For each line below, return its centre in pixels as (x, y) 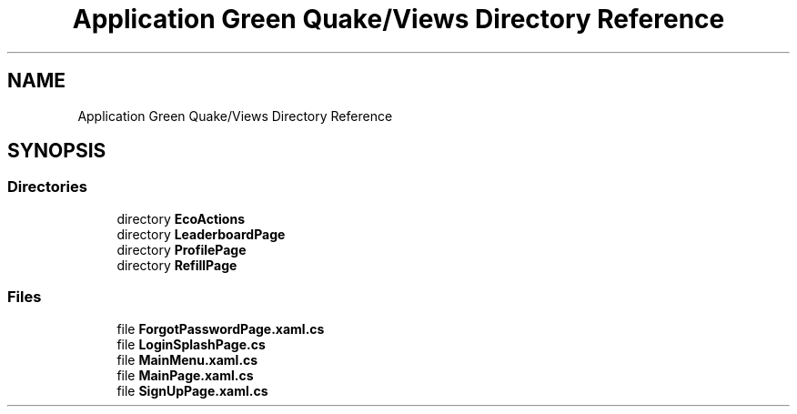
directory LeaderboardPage (201, 234)
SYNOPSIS (57, 151)
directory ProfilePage (182, 249)
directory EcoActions (181, 218)
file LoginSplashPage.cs (191, 344)
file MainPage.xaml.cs (185, 375)
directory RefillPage (177, 265)
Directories (47, 187)
